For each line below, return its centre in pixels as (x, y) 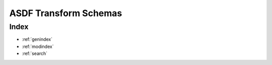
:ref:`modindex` (38, 46)
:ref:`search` (35, 53)
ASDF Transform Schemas (66, 13)
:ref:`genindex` (37, 39)
